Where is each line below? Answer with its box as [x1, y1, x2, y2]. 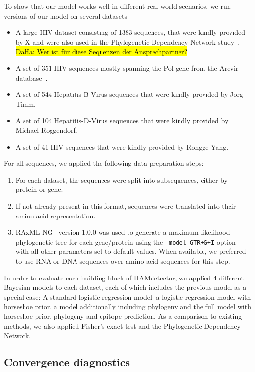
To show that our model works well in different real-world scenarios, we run [4, 1, 231, 11]
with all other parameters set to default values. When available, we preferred [15, 246, 246, 256]
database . [15, 72, 48, 83]
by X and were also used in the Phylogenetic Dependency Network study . [15, 36, 240, 47]
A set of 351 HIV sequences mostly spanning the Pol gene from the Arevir [15, 62, 239, 73]
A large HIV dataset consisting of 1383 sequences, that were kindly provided [15, 27, 246, 37]
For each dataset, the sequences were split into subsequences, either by [15, 174, 228, 185]
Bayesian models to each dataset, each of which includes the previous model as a [4, 282, 247, 292]
